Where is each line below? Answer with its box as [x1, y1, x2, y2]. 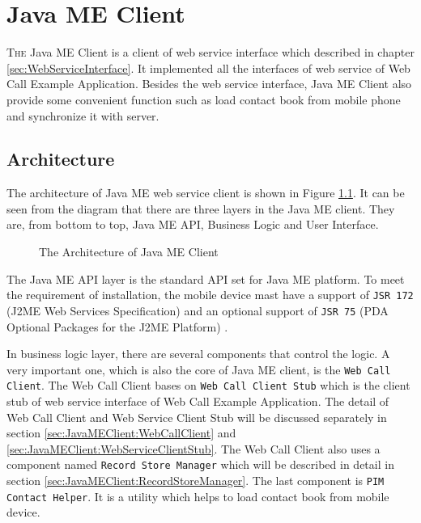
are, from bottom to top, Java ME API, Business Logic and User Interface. [6, 216, 379, 233]
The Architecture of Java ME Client [39, 243, 219, 260]
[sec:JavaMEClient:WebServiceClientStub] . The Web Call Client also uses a [6, 440, 381, 457]
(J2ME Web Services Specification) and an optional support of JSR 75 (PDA [6, 302, 389, 318]
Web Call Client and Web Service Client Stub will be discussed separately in [6, 408, 387, 425]
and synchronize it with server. [6, 107, 159, 124]
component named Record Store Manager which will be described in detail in [6, 456, 394, 473]
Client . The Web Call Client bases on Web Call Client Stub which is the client [6, 377, 410, 394]
